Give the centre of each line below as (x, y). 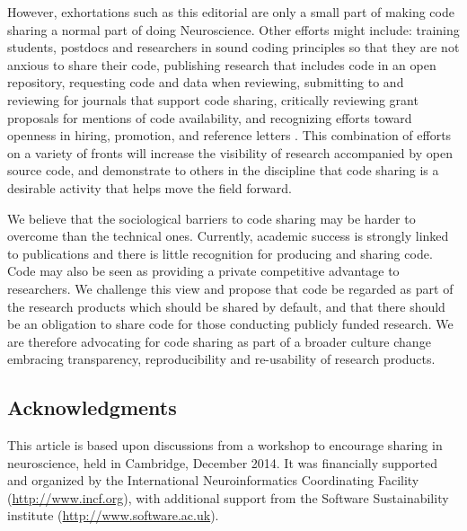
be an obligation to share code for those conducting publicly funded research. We (230, 324)
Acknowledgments (92, 407)
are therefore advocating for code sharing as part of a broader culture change (219, 341)
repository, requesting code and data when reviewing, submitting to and (206, 82)
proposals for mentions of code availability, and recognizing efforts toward (210, 117)
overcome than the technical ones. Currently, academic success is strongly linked (228, 236)
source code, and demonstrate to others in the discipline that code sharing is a (223, 170)
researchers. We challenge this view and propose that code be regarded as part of (230, 288)
